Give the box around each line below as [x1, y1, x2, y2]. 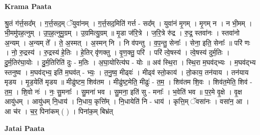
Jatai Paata [4, 122, 45, 133]
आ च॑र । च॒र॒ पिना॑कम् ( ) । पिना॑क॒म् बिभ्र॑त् [4, 105, 113, 116]
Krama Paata [4, 1, 51, 11]
